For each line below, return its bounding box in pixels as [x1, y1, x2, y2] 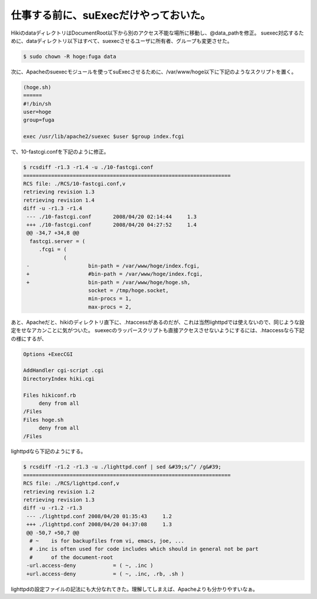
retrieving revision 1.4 [23, 197, 95, 204]
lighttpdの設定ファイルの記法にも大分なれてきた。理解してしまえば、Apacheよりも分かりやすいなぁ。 [11, 586, 258, 593]
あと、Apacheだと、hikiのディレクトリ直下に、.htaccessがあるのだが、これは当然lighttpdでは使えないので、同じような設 [11, 319, 305, 326]
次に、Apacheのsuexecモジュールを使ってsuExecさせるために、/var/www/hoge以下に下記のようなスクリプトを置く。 [11, 68, 297, 75]
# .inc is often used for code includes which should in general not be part [29, 546, 259, 553]
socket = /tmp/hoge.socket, [88, 287, 169, 294]
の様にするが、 [11, 335, 47, 342]
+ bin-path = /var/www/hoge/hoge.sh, [26, 279, 191, 286]
